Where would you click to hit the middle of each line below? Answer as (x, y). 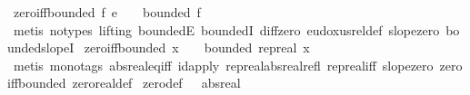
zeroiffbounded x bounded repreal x (197, 47)
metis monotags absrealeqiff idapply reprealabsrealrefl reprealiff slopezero (223, 65)
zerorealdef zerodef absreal (156, 83)
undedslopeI (41, 47)
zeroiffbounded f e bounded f (107, 12)
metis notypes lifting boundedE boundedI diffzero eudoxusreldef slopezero (226, 29)
